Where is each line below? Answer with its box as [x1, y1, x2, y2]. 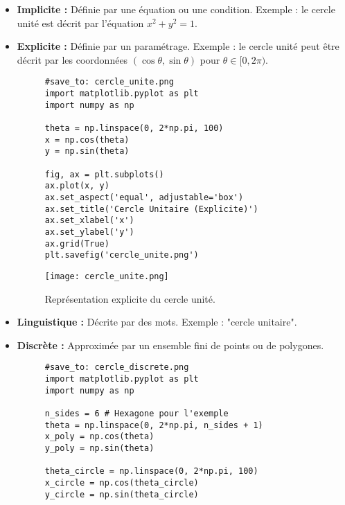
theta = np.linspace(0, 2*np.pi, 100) [44, 123, 224, 133]
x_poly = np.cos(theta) [44, 432, 154, 442]
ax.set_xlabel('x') [44, 215, 134, 226]
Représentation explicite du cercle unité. [44, 291, 215, 305]
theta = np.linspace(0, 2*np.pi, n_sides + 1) [44, 420, 263, 430]
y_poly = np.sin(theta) [44, 443, 154, 453]
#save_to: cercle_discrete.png [44, 362, 189, 373]
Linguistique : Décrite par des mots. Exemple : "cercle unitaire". [17, 314, 297, 329]
